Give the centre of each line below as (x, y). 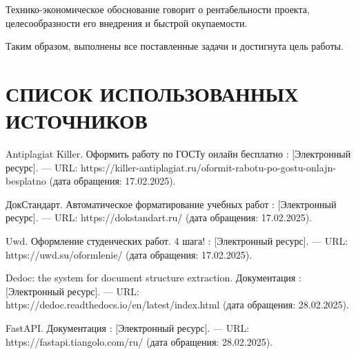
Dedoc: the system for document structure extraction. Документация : (154, 278)
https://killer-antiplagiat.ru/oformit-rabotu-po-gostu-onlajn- (208, 167)
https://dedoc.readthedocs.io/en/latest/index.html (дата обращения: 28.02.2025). (177, 305)
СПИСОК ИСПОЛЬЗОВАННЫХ (152, 93)
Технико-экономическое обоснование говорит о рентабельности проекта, (158, 9)
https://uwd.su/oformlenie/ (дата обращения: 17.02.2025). (129, 254)
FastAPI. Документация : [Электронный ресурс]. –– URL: (128, 328)
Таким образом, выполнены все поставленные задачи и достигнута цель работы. (175, 46)
